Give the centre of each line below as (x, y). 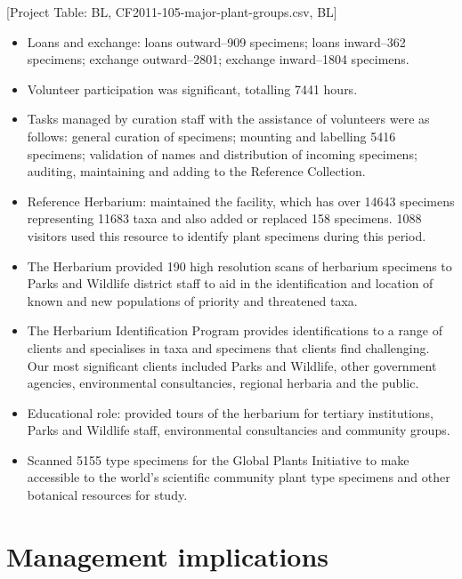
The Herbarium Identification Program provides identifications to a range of (235, 330)
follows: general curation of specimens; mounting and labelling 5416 (211, 136)
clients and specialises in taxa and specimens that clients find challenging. (228, 347)
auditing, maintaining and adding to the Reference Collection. (196, 171)
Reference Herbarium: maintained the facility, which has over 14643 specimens (241, 201)
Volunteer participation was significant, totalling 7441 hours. (192, 88)
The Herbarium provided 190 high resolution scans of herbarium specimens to (239, 265)
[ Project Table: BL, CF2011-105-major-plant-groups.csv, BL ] (172, 12)
